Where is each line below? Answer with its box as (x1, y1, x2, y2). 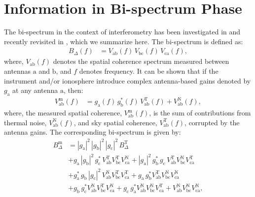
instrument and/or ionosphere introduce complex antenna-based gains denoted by (4, 75, 251, 85)
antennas (4, 65, 31, 76)
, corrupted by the (184, 117, 240, 127)
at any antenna (12, 85, 58, 95)
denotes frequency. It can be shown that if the (79, 65, 219, 76)
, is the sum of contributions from (149, 108, 251, 118)
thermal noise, (4, 117, 47, 127)
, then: (63, 85, 83, 95)
